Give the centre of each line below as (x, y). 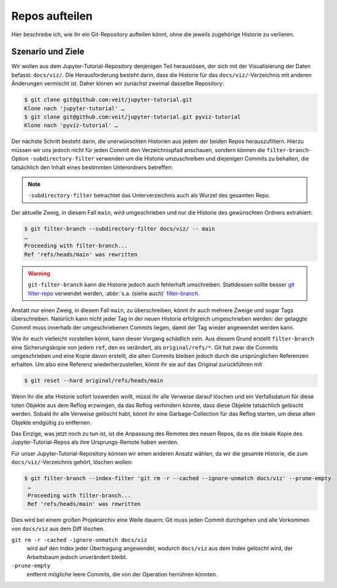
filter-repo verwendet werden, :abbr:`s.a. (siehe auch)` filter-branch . (114, 293)
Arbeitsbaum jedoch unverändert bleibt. (77, 557)
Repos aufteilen (52, 16)
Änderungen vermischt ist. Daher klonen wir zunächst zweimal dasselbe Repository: (118, 83)
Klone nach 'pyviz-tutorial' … (71, 125)
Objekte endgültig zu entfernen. (51, 422)
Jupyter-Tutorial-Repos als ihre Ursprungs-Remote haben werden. (95, 442)
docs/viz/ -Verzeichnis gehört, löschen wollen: (72, 462)
